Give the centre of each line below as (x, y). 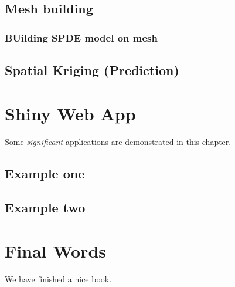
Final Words (55, 250)
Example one (45, 173)
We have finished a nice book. (58, 278)
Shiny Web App (70, 113)
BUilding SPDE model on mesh (81, 37)
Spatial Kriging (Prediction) (92, 70)
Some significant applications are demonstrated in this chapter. (118, 141)
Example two (45, 207)
